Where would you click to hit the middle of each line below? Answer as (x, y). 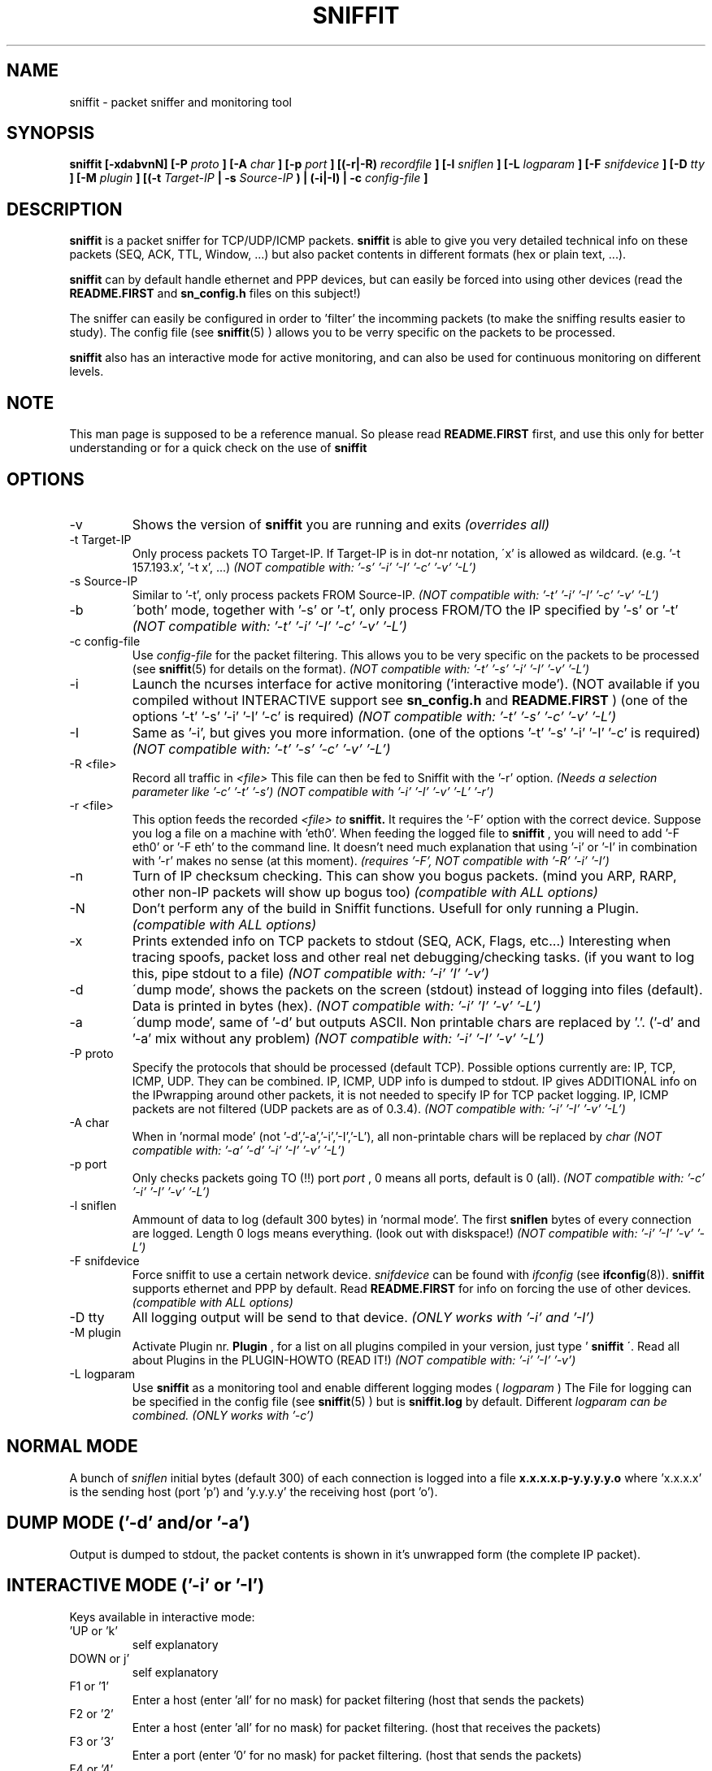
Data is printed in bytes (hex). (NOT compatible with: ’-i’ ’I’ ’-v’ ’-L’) (336, 1005)
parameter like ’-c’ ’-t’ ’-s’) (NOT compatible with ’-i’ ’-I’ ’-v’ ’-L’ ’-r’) (313, 791)
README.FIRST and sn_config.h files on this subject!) (215, 294)
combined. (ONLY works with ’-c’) (223, 1415)
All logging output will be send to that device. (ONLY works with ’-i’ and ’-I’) (363, 1317)
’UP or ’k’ (93, 1630)
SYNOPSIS (51, 133)
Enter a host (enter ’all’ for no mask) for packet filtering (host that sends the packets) (358, 1699)
